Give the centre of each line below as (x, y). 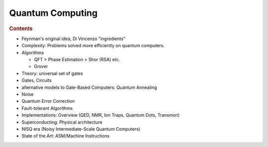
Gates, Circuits (37, 80)
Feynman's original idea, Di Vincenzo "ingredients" (74, 38)
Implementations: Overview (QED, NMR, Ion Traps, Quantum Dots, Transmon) (100, 115)
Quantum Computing (53, 13)
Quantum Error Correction (48, 101)
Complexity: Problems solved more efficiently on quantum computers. (93, 46)
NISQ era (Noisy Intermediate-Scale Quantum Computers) (81, 129)
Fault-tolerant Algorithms (47, 108)
